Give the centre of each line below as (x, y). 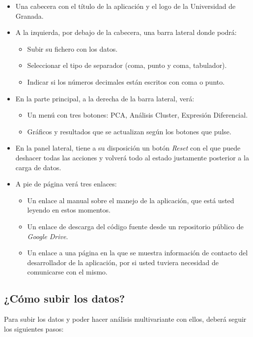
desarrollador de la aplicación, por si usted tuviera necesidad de (123, 262)
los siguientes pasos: (34, 328)
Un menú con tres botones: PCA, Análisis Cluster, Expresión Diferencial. (138, 115)
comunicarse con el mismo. (67, 272)
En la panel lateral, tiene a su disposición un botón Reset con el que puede (128, 148)
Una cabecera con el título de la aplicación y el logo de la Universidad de (126, 6)
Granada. (29, 15)
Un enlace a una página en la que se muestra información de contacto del (138, 253)
